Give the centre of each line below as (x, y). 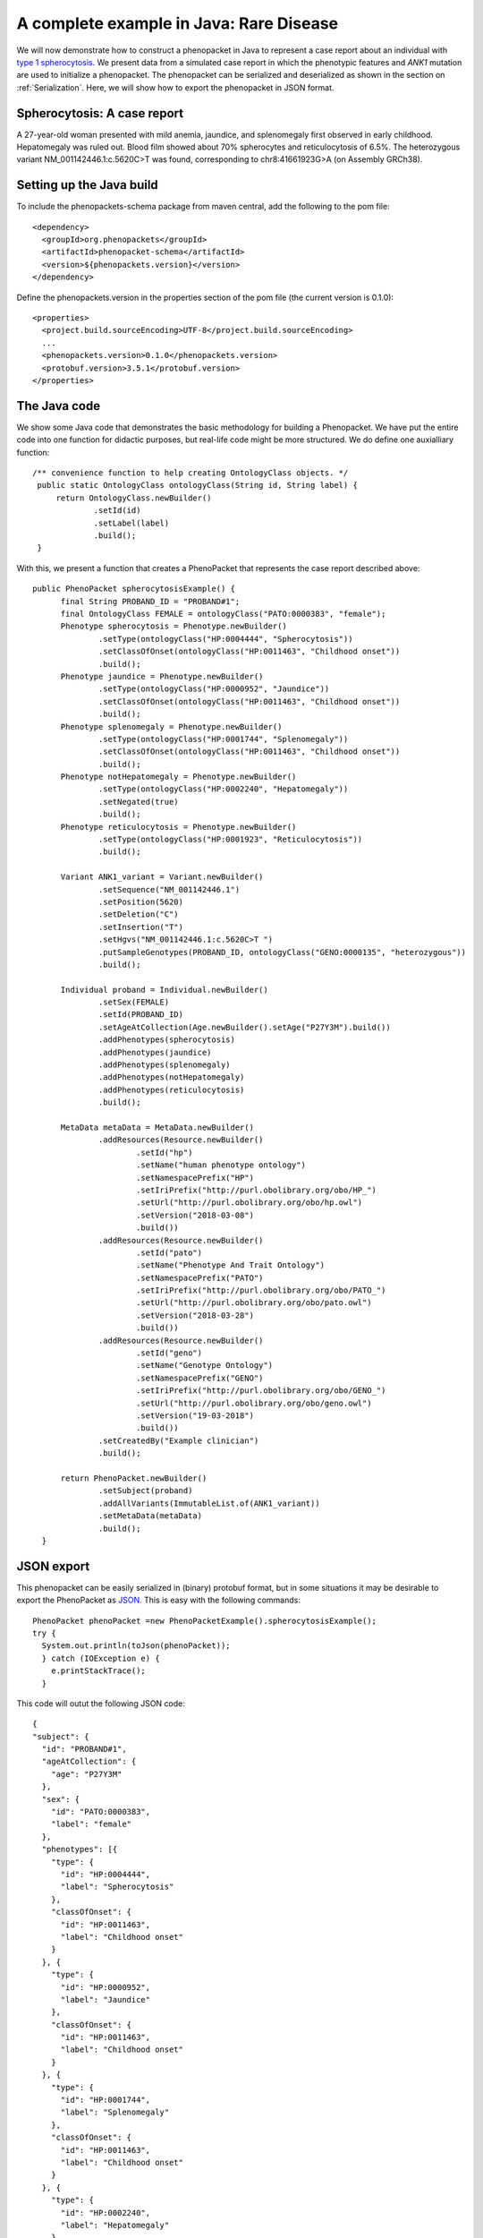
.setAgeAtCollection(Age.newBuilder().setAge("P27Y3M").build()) (245, 1027)
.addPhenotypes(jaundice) (155, 1052)
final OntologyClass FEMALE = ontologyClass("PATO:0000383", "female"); (223, 614)
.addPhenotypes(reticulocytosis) (172, 1089)
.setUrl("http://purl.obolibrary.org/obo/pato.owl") (254, 1303)
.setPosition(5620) (141, 901)
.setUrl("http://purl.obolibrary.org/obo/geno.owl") (254, 1403)
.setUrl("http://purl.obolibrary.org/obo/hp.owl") (249, 1203)
